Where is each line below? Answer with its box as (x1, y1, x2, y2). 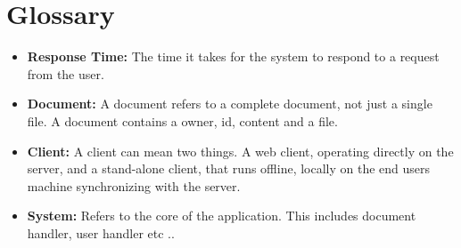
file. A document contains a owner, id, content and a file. (27, 111, 338, 130)
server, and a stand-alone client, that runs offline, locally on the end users (27, 159, 431, 178)
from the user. (27, 64, 104, 83)
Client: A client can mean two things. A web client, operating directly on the (27, 141, 454, 160)
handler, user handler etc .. (27, 223, 175, 242)
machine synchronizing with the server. (27, 176, 241, 195)
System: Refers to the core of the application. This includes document (27, 206, 416, 225)
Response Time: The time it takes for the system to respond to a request (27, 47, 440, 66)
